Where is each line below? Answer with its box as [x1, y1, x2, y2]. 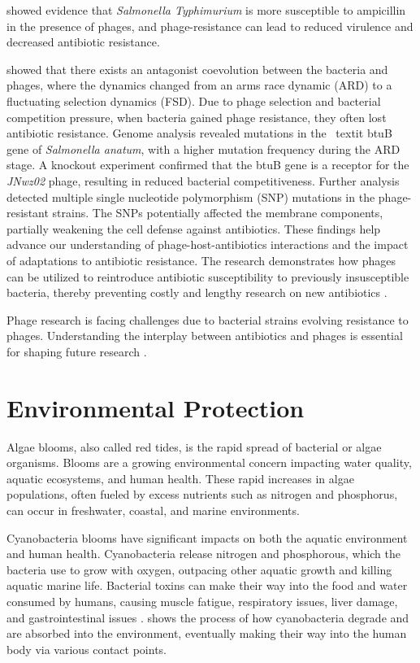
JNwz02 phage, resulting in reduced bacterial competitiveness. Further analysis [6, 172, 400, 189]
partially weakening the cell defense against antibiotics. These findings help [6, 220, 381, 237]
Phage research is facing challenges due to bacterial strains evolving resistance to [6, 311, 409, 328]
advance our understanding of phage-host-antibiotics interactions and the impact [6, 236, 409, 253]
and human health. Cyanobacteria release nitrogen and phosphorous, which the [6, 545, 401, 562]
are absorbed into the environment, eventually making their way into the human [6, 625, 407, 642]
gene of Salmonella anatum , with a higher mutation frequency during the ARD [6, 140, 401, 157]
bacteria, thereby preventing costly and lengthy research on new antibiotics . [6, 284, 388, 301]
